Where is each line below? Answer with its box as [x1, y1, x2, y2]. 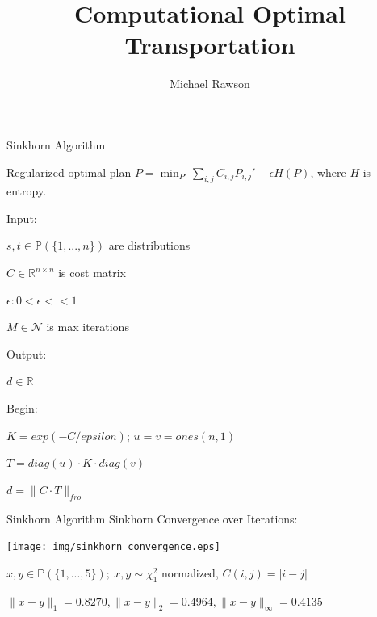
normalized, [161, 564, 219, 581]
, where [310, 163, 346, 180]
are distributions [108, 237, 191, 254]
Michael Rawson [170, 75, 250, 92]
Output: [6, 345, 47, 362]
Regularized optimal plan [6, 163, 132, 180]
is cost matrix [58, 264, 127, 281]
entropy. [6, 183, 47, 199]
